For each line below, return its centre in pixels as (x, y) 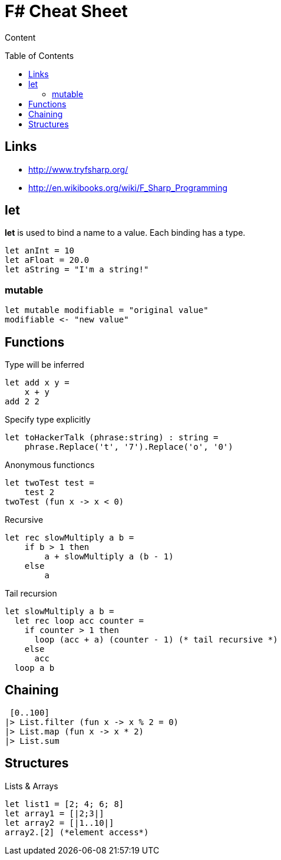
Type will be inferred (44, 365)
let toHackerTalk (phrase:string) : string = (112, 438)
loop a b (34, 668)
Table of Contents (39, 55)
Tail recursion (31, 594)
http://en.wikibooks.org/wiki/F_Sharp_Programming (128, 187)
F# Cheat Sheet (66, 11)
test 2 (39, 492)
